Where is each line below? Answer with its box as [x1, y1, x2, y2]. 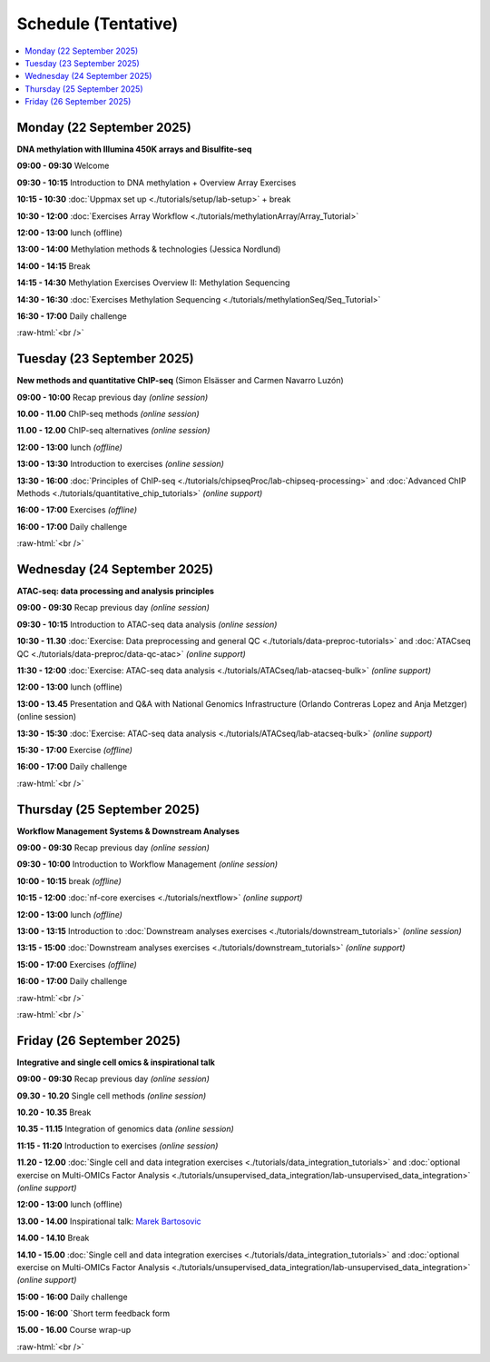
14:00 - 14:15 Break [16, 260, 91, 272]
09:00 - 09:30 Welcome [16, 160, 110, 172]
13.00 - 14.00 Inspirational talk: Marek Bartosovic [16, 1216, 201, 1227]
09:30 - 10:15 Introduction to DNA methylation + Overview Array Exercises [16, 177, 297, 188]
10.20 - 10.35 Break [16, 1107, 92, 1118]
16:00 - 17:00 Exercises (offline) [16, 504, 138, 515]
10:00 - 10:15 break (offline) [16, 875, 122, 886]
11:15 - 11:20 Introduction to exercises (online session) [16, 1140, 219, 1151]
